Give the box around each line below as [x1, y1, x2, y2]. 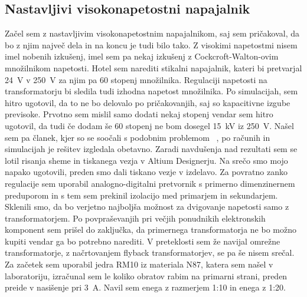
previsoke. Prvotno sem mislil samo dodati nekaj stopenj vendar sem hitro [5, 108, 273, 120]
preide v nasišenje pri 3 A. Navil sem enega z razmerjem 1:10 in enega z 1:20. [5, 281, 286, 293]
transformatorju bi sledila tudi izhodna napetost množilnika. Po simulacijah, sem [5, 85, 298, 97]
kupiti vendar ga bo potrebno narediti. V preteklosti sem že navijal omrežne [5, 235, 280, 247]
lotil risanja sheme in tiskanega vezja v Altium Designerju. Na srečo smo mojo [5, 154, 288, 166]
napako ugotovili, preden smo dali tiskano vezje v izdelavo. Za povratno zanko [5, 166, 288, 178]
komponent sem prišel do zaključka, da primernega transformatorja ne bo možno [5, 223, 296, 236]
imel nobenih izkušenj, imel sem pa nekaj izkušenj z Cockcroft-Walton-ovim [5, 50, 279, 62]
